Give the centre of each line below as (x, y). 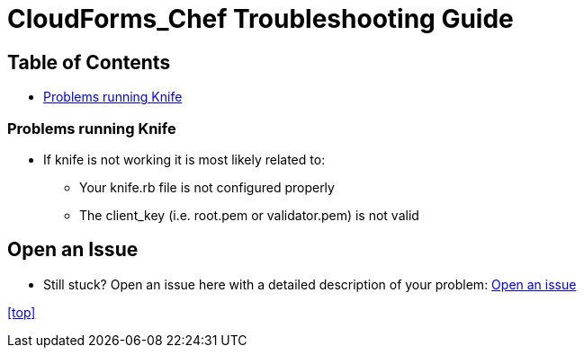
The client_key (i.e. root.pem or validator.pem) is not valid (249, 215)
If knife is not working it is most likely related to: (184, 159)
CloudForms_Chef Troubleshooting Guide (261, 19)
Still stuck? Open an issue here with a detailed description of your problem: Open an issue (310, 284)
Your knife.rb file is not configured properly (207, 187)
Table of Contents (89, 62)
